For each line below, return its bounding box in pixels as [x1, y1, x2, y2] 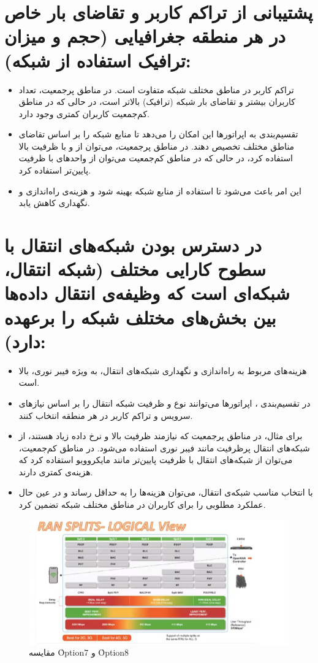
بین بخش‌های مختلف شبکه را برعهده [4, 304, 276, 329]
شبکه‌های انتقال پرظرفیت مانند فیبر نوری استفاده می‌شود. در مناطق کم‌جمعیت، [18, 441, 310, 454]
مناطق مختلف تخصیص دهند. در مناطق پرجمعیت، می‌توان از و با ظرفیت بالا [18, 139, 295, 152]
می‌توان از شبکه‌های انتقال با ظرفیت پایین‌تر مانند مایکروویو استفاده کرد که [18, 453, 293, 466]
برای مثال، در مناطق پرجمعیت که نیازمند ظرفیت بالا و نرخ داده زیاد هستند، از [18, 429, 303, 442]
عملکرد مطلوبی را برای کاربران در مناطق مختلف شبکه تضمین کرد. [18, 498, 266, 511]
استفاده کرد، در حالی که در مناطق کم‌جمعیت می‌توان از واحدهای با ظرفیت [18, 151, 293, 164]
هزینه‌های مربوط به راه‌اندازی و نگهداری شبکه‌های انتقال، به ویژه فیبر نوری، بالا [18, 364, 307, 377]
